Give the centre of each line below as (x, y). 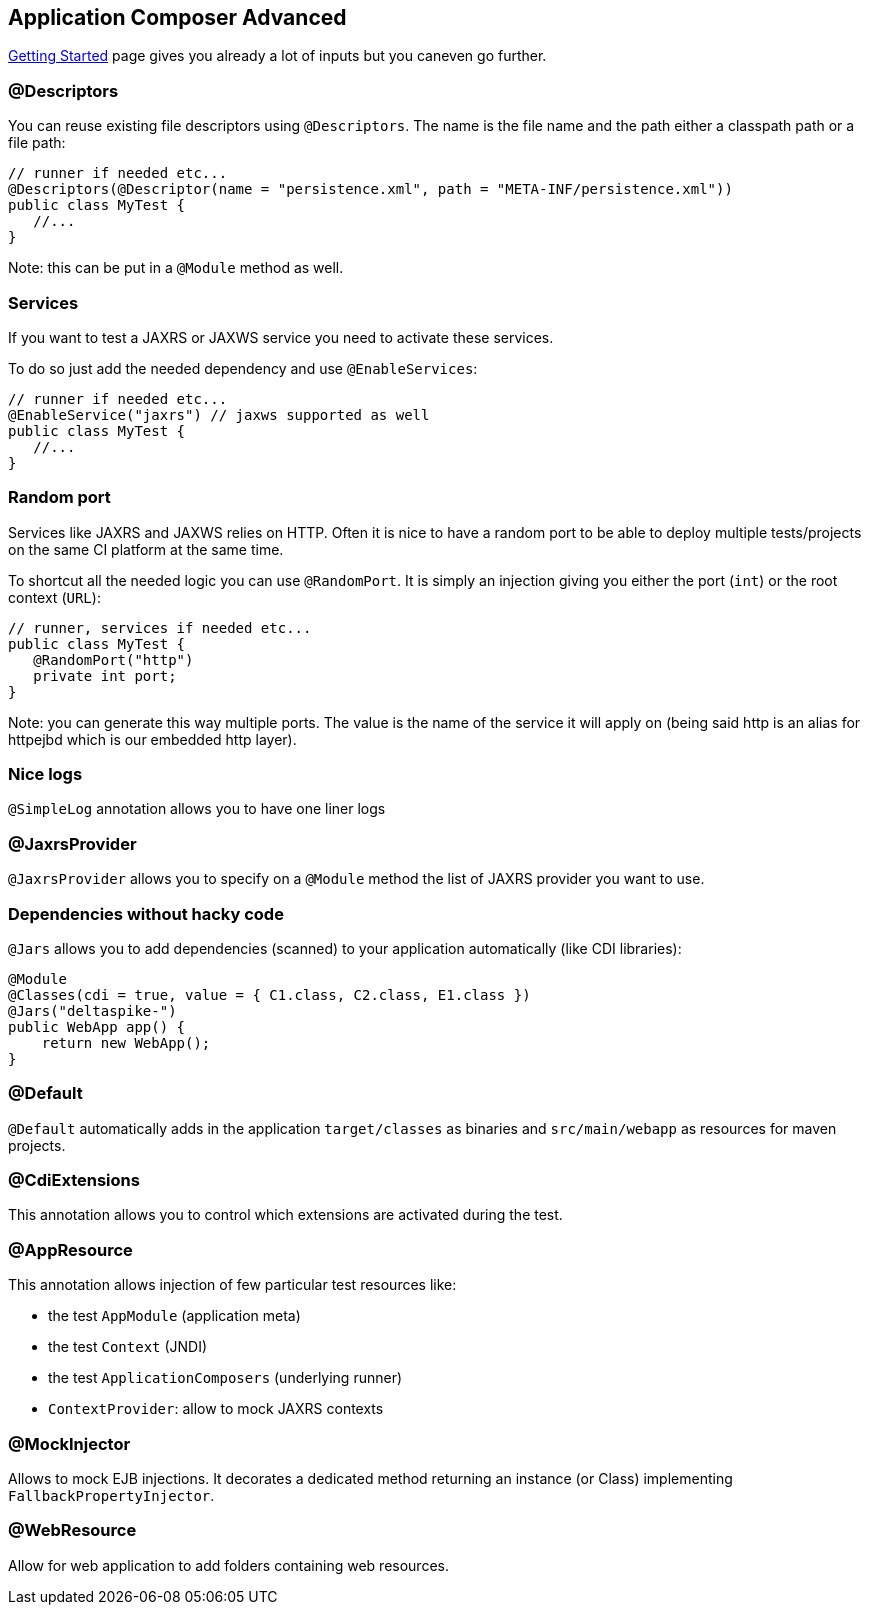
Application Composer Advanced (177, 17)
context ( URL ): (54, 597)
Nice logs (45, 774)
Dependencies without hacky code (146, 913)
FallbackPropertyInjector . (111, 1495)
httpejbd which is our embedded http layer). (152, 739)
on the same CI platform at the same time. (146, 549)
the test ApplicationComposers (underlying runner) (225, 1378)
